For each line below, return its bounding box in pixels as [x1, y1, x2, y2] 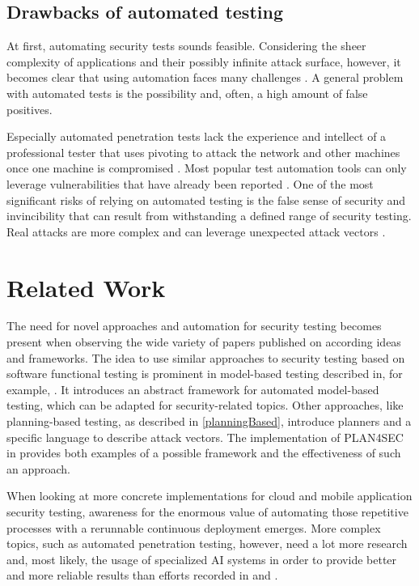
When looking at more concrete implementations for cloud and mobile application [6, 487, 413, 504]
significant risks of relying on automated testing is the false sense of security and [6, 191, 406, 208]
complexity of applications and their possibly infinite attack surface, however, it [6, 53, 401, 70]
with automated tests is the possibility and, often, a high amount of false [6, 84, 368, 101]
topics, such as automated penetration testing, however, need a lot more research [6, 535, 408, 552]
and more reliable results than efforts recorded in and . [6, 567, 278, 584]
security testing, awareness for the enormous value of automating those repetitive [6, 503, 408, 520]
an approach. [6, 460, 71, 477]
